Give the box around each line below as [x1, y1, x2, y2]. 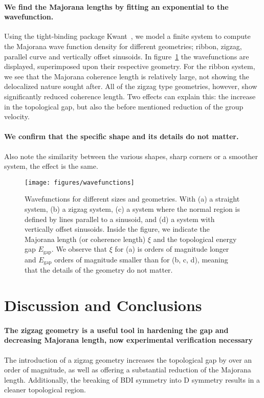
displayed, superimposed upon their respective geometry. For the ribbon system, [4, 61, 255, 72]
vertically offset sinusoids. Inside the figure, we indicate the [25, 224, 210, 234]
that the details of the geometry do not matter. [25, 264, 173, 275]
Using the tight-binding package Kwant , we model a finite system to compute [4, 31, 251, 41]
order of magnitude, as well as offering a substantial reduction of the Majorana [4, 364, 251, 375]
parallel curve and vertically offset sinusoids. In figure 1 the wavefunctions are [4, 51, 249, 61]
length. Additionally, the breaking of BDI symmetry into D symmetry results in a [4, 374, 260, 385]
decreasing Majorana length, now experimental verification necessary [4, 335, 253, 345]
